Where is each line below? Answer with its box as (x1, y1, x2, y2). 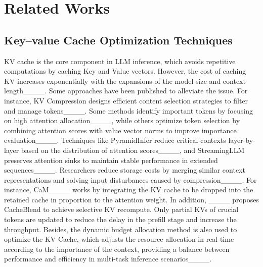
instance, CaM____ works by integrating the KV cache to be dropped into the (4, 184, 253, 195)
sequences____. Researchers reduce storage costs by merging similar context (4, 165, 245, 175)
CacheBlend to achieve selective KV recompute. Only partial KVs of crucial (4, 204, 239, 215)
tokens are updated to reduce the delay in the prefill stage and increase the (4, 214, 237, 225)
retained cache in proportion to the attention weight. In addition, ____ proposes (4, 194, 259, 204)
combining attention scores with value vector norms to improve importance (4, 125, 237, 135)
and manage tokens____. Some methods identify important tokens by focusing (4, 105, 253, 116)
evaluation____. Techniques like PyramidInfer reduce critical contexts (4, 135, 226, 145)
